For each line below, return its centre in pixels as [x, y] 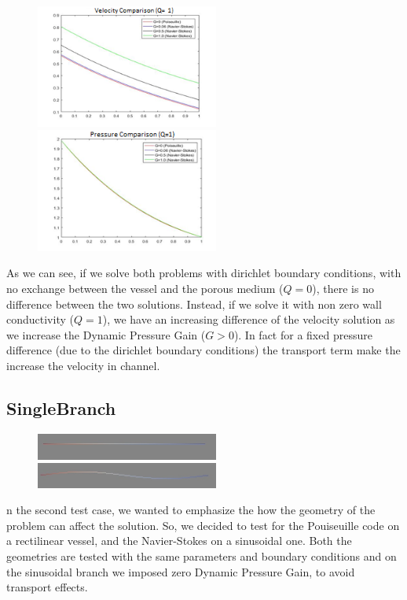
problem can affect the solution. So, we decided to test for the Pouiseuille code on [203, 525]
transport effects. [47, 587]
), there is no [343, 288]
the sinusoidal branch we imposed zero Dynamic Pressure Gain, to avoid [181, 571]
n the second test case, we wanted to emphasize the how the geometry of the [191, 510]
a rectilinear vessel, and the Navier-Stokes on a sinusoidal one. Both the [179, 541]
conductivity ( [40, 319]
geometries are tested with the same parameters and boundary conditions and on [202, 556]
